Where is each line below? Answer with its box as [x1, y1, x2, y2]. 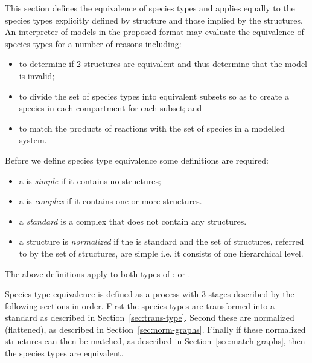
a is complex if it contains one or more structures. [19, 194, 202, 207]
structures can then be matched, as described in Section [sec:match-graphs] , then [5, 335, 305, 347]
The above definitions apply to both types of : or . [5, 267, 191, 280]
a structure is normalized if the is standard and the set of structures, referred [19, 235, 304, 248]
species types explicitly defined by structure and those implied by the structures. [5, 13, 303, 26]
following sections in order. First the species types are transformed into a [5, 299, 275, 312]
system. [19, 133, 47, 146]
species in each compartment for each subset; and [19, 101, 202, 114]
